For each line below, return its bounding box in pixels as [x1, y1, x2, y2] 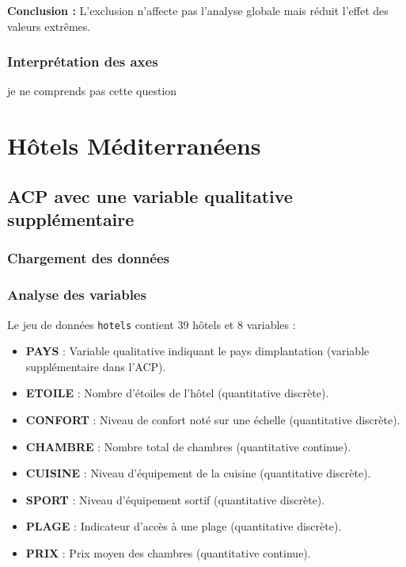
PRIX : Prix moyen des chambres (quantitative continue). [25, 545, 311, 561]
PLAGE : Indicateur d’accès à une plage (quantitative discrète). [25, 518, 342, 534]
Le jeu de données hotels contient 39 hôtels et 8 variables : [7, 316, 296, 332]
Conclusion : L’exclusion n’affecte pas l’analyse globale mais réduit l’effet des [7, 2, 389, 18]
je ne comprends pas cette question [7, 82, 177, 99]
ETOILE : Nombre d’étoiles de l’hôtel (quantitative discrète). [25, 385, 329, 401]
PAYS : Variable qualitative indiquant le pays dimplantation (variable [25, 343, 370, 359]
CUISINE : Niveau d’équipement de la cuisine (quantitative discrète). [25, 465, 371, 481]
